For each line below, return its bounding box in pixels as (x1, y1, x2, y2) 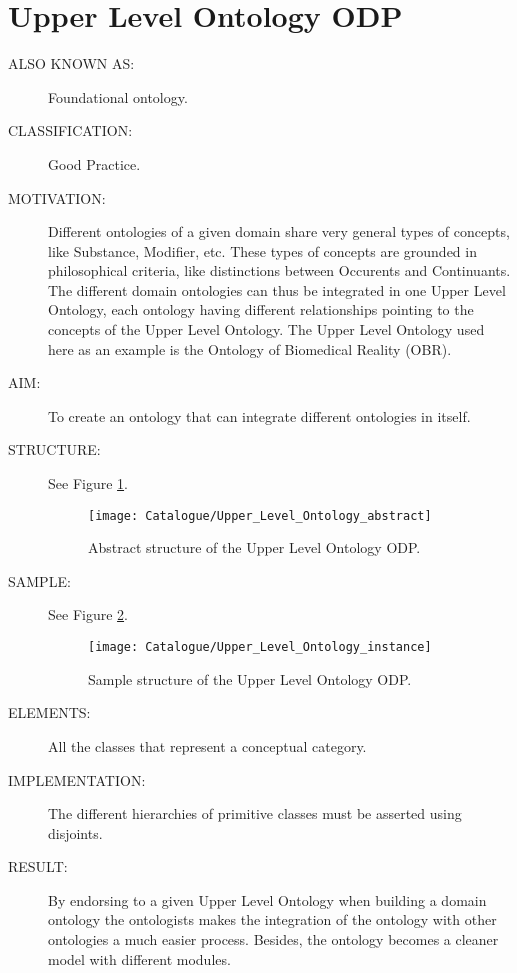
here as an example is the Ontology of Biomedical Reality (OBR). (48, 338, 452, 359)
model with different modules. (48, 948, 231, 969)
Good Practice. (48, 153, 141, 174)
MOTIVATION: (8, 187, 106, 208)
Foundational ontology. (48, 86, 188, 107)
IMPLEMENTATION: (8, 769, 146, 790)
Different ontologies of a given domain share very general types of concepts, (48, 221, 510, 242)
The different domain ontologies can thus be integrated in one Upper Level (48, 279, 506, 300)
